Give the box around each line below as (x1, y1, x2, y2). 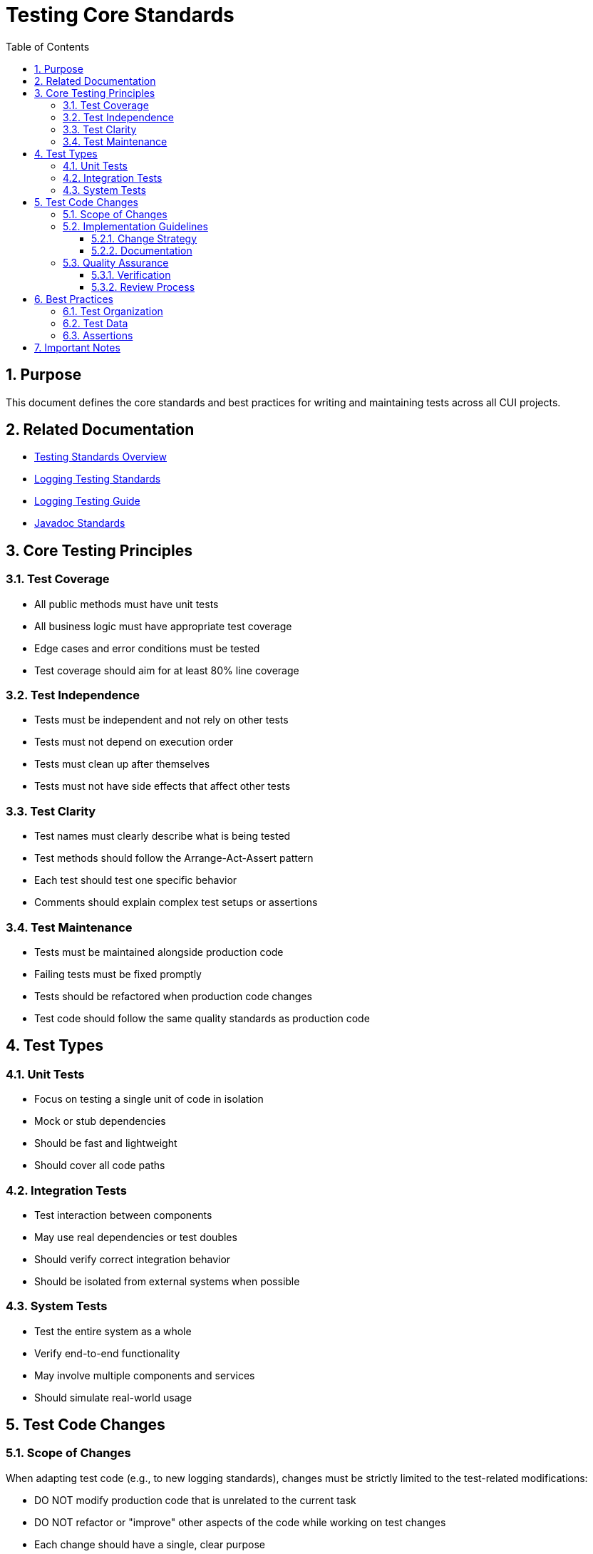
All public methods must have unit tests (34, 597, 219, 610)
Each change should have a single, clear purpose (34, 1538, 266, 1550)
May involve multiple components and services (34, 1369, 255, 1381)
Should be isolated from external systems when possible (34, 1275, 300, 1287)
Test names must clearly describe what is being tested (34, 830, 291, 843)
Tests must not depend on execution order (34, 736, 234, 748)
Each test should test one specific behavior (34, 874, 237, 887)
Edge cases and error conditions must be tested (34, 642, 260, 654)
